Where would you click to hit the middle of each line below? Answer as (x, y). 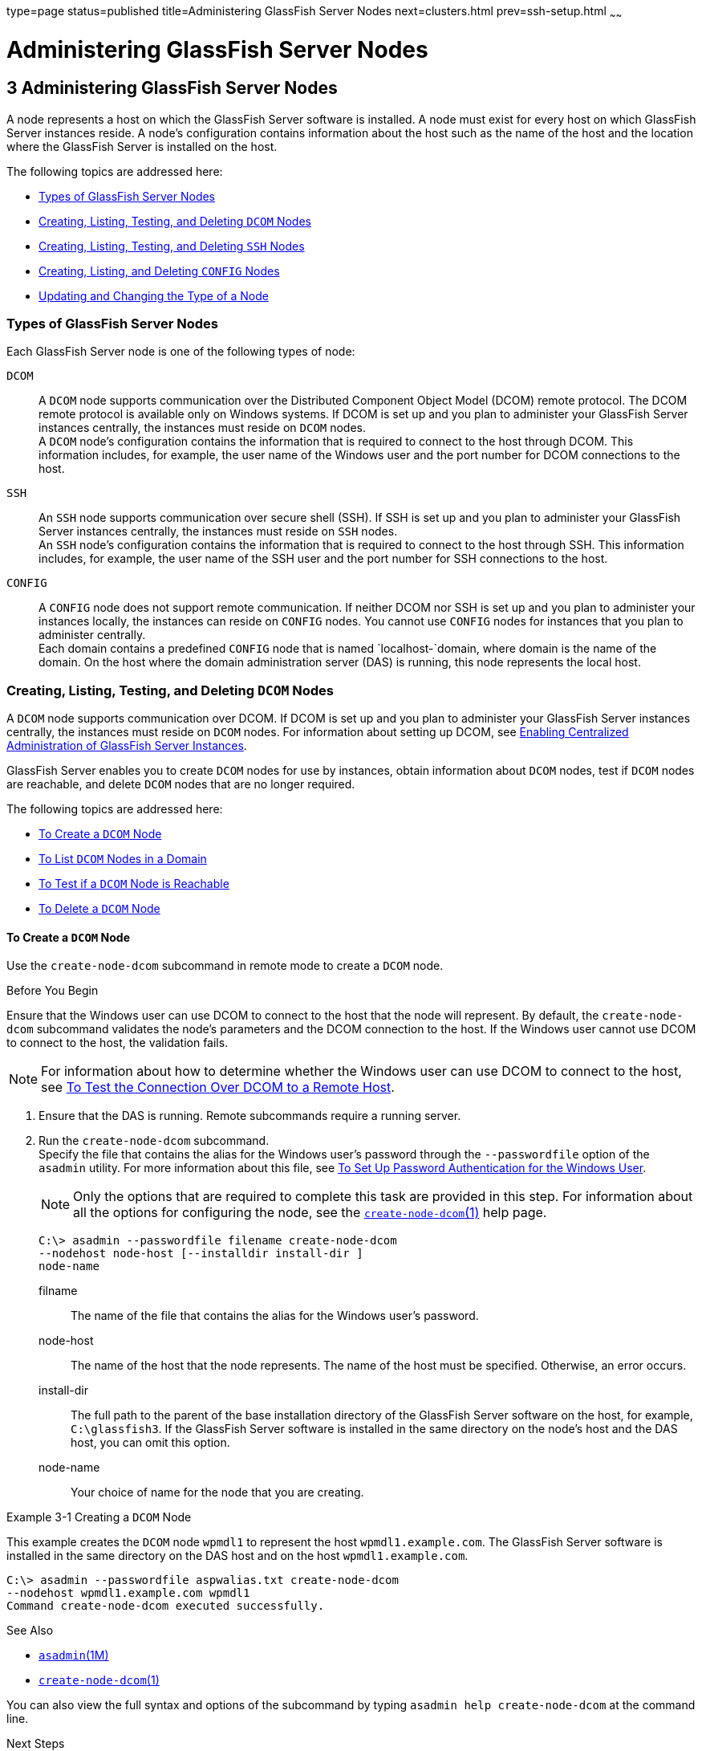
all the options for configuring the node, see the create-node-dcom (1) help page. (310, 1213)
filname (58, 1291)
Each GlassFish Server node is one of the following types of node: (181, 352)
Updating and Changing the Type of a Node (154, 295)
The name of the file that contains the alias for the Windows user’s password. (275, 1316)
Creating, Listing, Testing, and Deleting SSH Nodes (172, 246)
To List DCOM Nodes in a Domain (123, 859)
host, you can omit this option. (150, 1443)
